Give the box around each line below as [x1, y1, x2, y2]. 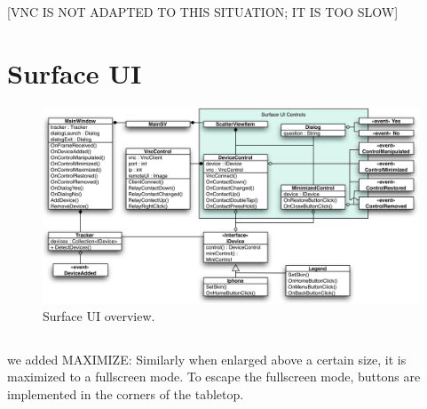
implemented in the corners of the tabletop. [7, 384, 244, 403]
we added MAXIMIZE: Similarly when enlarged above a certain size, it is [7, 349, 407, 368]
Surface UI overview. [43, 306, 155, 325]
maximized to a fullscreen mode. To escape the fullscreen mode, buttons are [7, 367, 421, 386]
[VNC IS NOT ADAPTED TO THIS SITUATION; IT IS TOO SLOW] [7, 3, 399, 20]
